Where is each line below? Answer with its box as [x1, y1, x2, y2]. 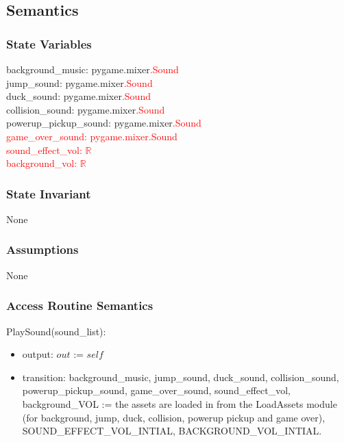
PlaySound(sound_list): [6, 324, 106, 338]
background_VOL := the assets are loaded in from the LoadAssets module [22, 396, 337, 411]
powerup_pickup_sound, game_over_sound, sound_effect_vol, [22, 383, 291, 398]
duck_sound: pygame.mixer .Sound [6, 89, 151, 103]
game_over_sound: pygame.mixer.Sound [6, 129, 177, 143]
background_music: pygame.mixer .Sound [6, 62, 179, 76]
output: [22, 347, 53, 361]
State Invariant [6, 185, 91, 202]
